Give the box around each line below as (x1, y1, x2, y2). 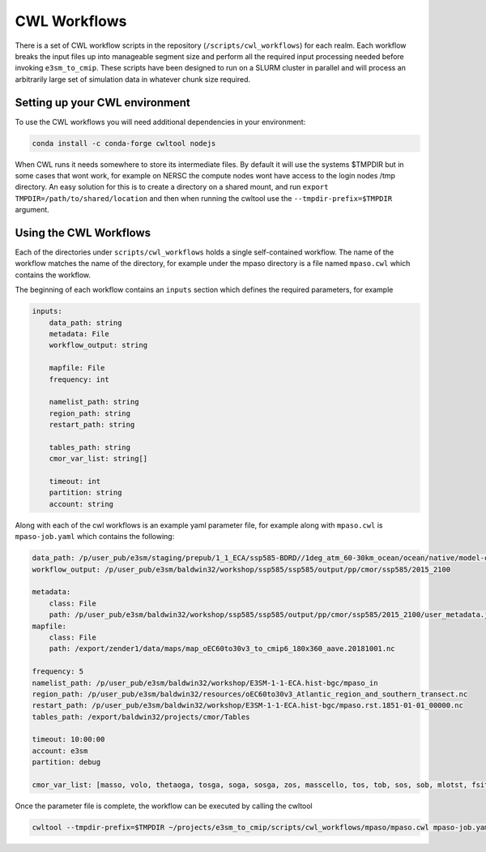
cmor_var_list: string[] (49, 454, 148, 464)
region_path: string (49, 409, 131, 417)
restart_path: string (49, 420, 135, 430)
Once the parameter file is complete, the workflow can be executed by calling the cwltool (15, 801, 313, 811)
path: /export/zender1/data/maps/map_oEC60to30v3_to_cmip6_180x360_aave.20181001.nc (49, 644, 396, 653)
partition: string (49, 488, 122, 498)
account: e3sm (32, 746, 88, 756)
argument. (15, 205, 50, 215)
